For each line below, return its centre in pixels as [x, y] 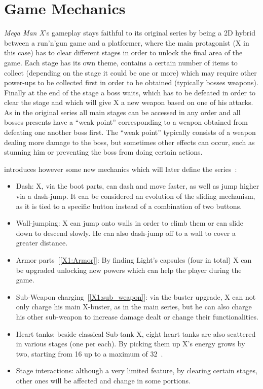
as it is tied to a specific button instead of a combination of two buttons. [129, 206]
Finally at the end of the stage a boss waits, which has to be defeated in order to [130, 92]
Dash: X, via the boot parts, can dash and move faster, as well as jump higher [138, 186]
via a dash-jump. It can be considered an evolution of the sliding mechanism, [136, 196]
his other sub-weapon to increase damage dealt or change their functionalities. [137, 316]
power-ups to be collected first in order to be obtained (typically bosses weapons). [131, 82]
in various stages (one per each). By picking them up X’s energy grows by [130, 344]
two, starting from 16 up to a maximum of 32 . [89, 353]
